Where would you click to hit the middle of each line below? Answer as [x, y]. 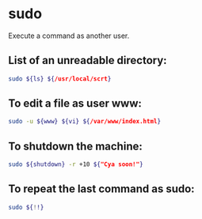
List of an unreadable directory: [88, 60]
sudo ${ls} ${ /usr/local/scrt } [60, 79]
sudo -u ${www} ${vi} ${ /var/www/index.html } [84, 122]
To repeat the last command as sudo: [102, 189]
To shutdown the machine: [75, 146]
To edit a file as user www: [75, 104]
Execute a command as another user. [69, 36]
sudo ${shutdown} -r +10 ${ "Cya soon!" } [76, 164]
